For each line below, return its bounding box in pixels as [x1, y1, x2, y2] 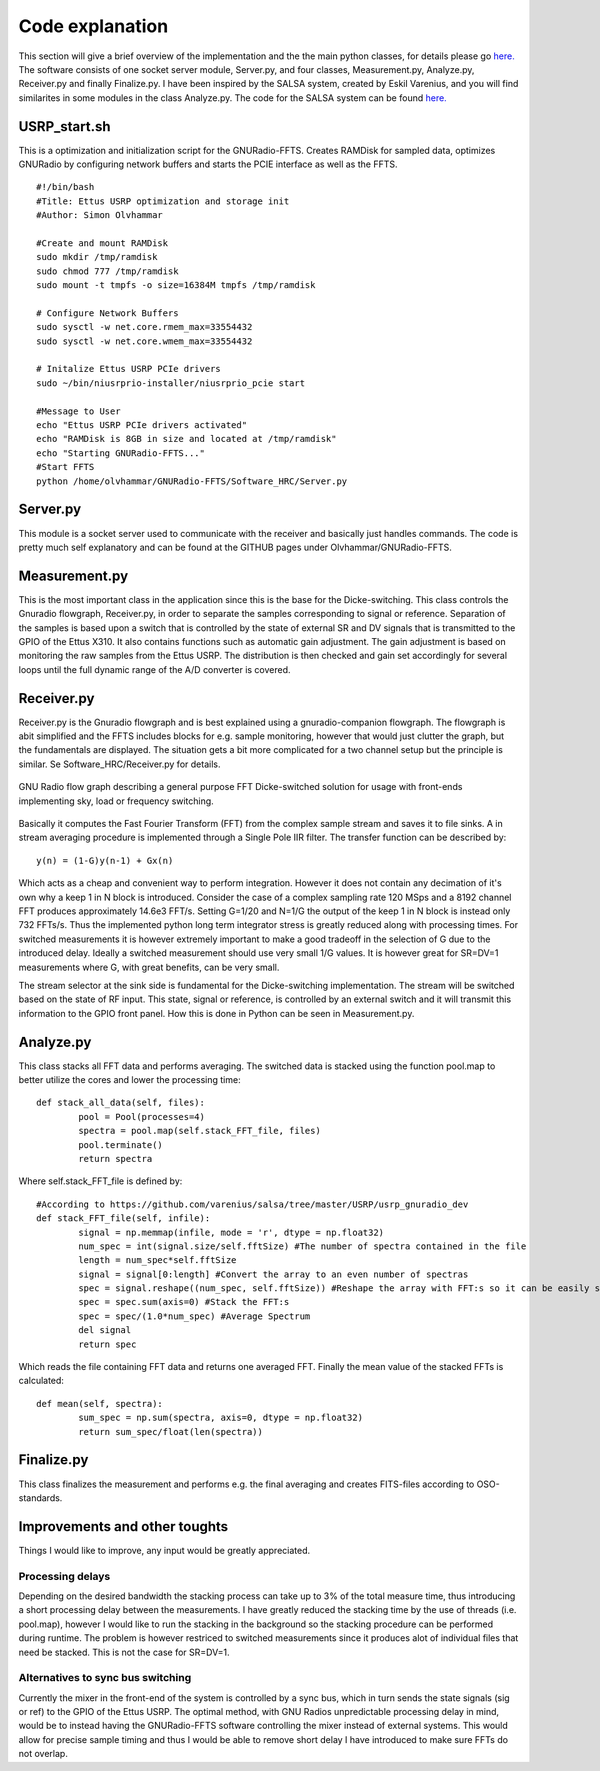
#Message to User [36, 405, 121, 417]
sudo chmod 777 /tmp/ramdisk [36, 265, 179, 277]
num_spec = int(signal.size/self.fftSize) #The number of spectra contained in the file [78, 1240, 527, 1252]
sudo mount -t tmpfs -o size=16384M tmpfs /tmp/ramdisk [36, 280, 316, 291]
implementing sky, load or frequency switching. [18, 795, 214, 807]
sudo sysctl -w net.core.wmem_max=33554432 [36, 335, 253, 347]
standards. [18, 1491, 63, 1504]
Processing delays [18, 1569, 111, 1583]
